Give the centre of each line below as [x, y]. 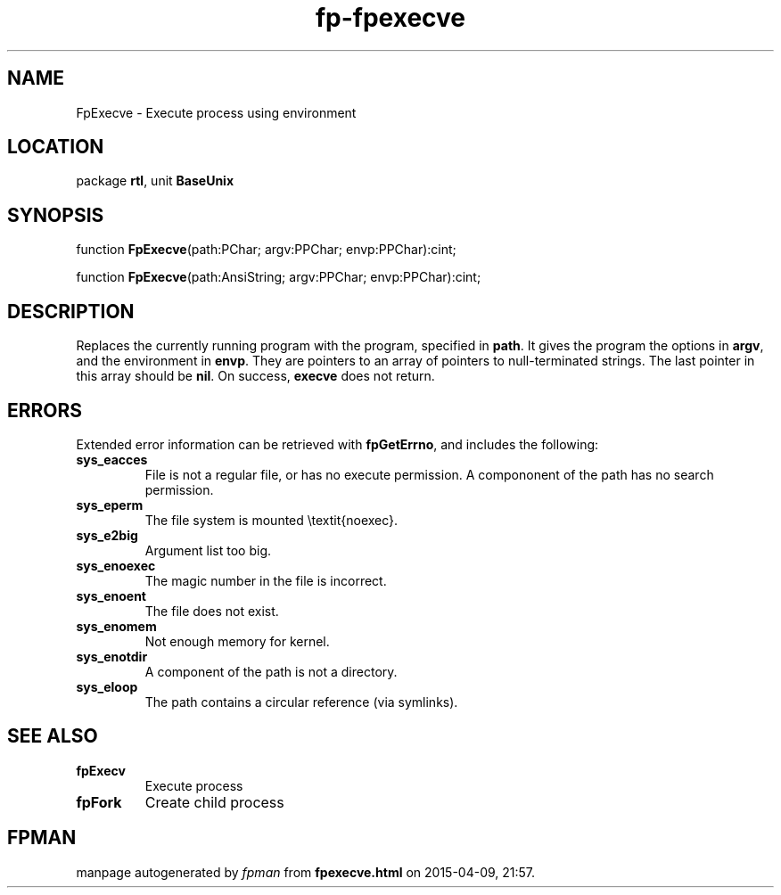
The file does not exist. [212, 611]
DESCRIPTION [71, 311]
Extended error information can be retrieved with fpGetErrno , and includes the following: [337, 444]
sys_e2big [107, 535]
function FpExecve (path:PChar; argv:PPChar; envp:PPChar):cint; [266, 250]
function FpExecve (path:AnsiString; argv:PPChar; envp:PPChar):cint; [279, 277]
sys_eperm [110, 505]
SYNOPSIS [56, 215]
